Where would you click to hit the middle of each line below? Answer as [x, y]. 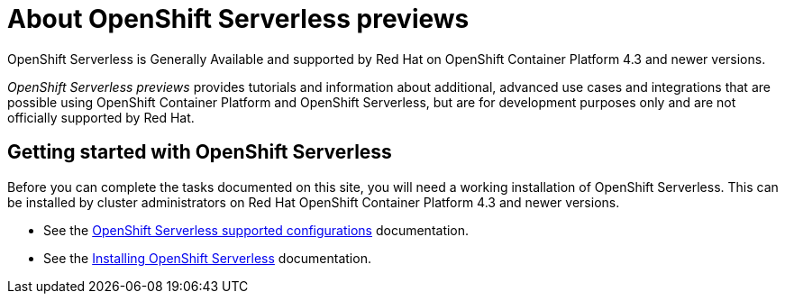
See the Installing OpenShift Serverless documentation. [207, 258]
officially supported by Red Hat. [101, 117]
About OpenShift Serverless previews [238, 19]
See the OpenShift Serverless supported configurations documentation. [256, 230]
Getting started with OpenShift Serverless [200, 152]
